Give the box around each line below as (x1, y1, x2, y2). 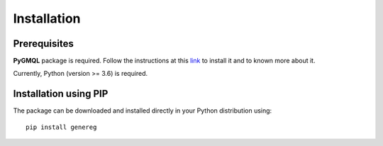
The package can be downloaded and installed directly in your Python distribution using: (13, 106, 272, 115)
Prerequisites (13, 38, 74, 50)
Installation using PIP (13, 88, 109, 100)
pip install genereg (26, 123, 97, 131)
